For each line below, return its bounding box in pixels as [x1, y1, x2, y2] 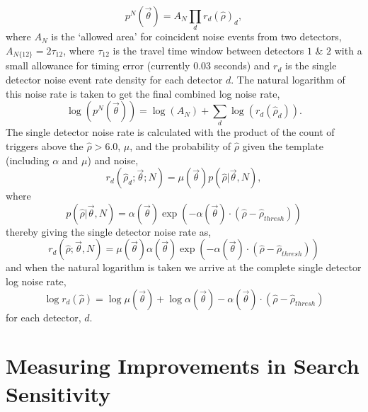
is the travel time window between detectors [113, 42, 304, 57]
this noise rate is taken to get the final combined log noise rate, [6, 86, 280, 101]
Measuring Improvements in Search [6, 351, 360, 380]
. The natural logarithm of [231, 71, 345, 86]
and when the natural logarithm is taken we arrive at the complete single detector [6, 260, 362, 275]
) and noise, [87, 152, 139, 167]
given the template [242, 139, 324, 154]
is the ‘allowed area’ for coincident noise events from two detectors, [51, 29, 342, 44]
